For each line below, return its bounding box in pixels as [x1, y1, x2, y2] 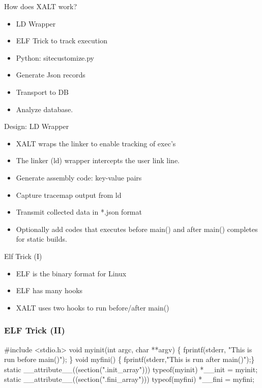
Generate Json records [16, 69, 85, 80]
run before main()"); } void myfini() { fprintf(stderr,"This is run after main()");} [4, 354, 255, 365]
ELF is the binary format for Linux [16, 268, 127, 278]
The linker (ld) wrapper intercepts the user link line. [16, 155, 180, 166]
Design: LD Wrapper [4, 121, 69, 132]
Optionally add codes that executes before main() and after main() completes [16, 223, 258, 234]
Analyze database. [16, 104, 73, 114]
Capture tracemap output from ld [16, 189, 122, 200]
